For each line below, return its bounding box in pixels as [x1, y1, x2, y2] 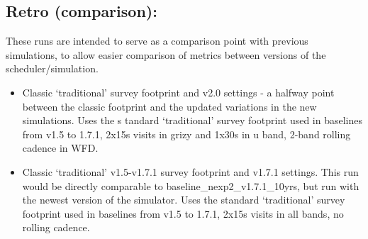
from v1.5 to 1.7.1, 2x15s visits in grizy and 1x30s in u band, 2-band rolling [22, 126, 351, 141]
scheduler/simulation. [6, 61, 99, 76]
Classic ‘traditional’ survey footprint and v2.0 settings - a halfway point [22, 84, 335, 99]
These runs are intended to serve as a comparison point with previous [6, 33, 308, 48]
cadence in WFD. [22, 140, 99, 155]
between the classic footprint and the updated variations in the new [22, 99, 317, 113]
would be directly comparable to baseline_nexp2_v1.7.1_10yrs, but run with [22, 178, 359, 193]
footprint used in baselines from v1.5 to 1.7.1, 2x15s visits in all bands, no [22, 206, 344, 221]
